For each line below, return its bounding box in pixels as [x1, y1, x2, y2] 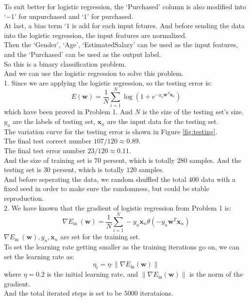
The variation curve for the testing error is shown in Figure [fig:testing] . [4, 126, 217, 136]
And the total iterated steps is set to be [4, 288, 122, 298]
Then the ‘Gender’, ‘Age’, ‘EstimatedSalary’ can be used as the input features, [4, 39, 238, 50]
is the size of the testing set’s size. [142, 106, 244, 117]
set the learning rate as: [4, 251, 74, 261]
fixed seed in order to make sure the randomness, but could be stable [4, 183, 209, 194]
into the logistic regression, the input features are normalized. [4, 30, 187, 40]
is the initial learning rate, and [47, 269, 138, 279]
